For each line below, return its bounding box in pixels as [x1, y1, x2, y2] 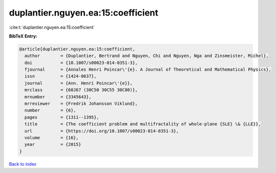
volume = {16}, [24, 135, 79, 140]
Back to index [9, 161, 37, 167]
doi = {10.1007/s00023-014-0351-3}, [24, 60, 138, 65]
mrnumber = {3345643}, [24, 94, 92, 99]
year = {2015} [24, 142, 81, 147]
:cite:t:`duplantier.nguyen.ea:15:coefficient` [9, 24, 95, 30]
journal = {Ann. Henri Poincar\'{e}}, [24, 80, 133, 86]
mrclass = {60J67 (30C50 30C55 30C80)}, [24, 87, 138, 93]
